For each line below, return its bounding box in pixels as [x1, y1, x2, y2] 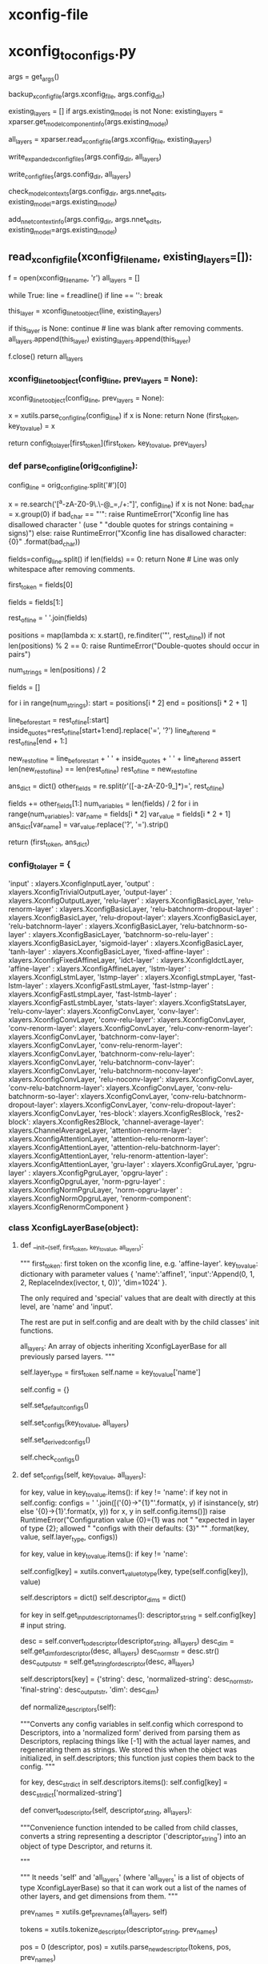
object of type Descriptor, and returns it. [19, 1841, 153, 1851]
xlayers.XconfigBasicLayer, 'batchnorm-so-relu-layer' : [32, 929, 214, 939]
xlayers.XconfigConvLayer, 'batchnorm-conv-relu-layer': [8, 1048, 195, 1058]
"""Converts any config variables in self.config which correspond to [19, 1720, 244, 1729]
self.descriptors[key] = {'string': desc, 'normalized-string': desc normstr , [19, 1674, 254, 1685]
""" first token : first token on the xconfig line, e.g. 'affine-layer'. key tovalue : [19, 1259, 258, 1270]
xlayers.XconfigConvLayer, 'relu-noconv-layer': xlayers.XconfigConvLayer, [8, 1074, 254, 1084]
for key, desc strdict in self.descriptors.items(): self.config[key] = [19, 1777, 228, 1789]
